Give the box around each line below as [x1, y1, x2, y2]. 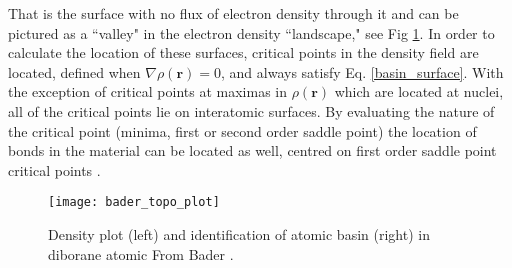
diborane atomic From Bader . [48, 243, 234, 264]
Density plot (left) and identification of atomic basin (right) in [48, 224, 430, 244]
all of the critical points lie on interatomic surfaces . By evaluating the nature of [8, 100, 495, 121]
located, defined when [8, 61, 141, 82]
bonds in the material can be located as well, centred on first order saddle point [8, 140, 497, 161]
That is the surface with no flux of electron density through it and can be [8, 3, 459, 23]
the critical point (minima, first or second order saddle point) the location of [8, 120, 477, 141]
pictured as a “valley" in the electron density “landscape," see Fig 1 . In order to [8, 22, 495, 43]
